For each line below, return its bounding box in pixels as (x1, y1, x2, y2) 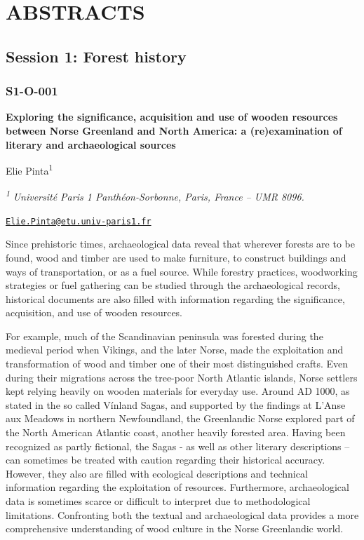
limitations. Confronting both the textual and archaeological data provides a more (6, 507, 359, 522)
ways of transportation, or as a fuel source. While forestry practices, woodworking (6, 264, 358, 278)
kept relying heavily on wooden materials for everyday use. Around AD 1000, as (6, 384, 350, 398)
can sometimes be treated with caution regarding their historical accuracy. (6, 452, 325, 467)
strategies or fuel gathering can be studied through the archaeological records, (6, 278, 340, 292)
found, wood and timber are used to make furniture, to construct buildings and (6, 250, 346, 264)
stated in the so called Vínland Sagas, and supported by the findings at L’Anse (6, 397, 346, 412)
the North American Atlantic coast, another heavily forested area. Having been (6, 425, 346, 440)
